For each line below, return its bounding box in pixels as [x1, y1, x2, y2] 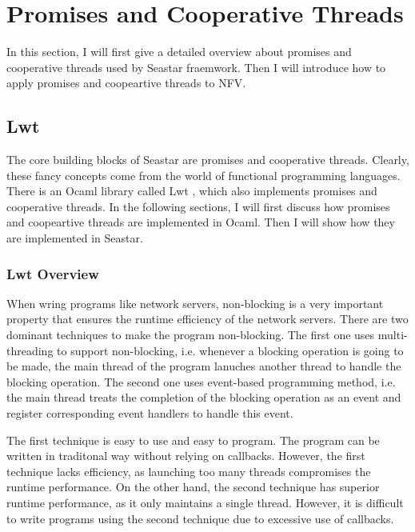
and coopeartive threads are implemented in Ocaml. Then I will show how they [6, 214, 395, 230]
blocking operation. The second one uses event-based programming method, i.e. [6, 373, 396, 390]
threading [6, 342, 54, 358]
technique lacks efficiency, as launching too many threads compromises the [6, 462, 371, 479]
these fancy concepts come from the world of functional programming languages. [6, 166, 401, 183]
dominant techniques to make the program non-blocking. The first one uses [6, 326, 375, 343]
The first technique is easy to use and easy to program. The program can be [6, 431, 380, 448]
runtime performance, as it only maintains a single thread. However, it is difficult [6, 494, 404, 511]
